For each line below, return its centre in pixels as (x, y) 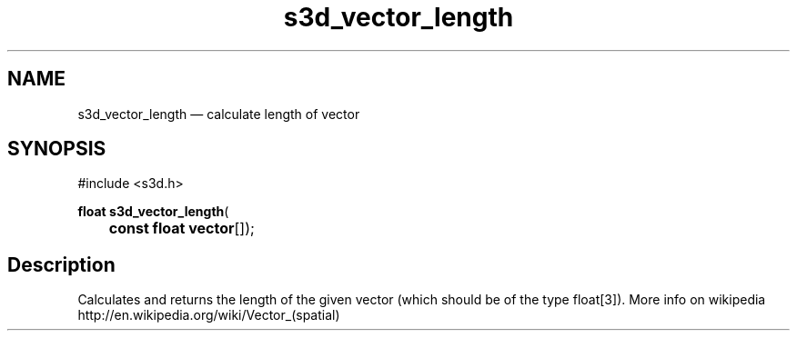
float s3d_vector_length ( (153, 212)
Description (61, 264)
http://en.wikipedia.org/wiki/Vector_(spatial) (209, 315)
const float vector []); (182, 229)
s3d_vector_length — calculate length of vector (219, 114)
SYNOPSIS (57, 149)
